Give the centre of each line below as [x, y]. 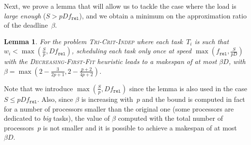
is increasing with [107, 99]
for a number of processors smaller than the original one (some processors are [119, 108]
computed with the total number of [170, 118]
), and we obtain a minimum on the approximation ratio [163, 15]
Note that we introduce [39, 88]
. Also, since [55, 99]
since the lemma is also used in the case [188, 88]
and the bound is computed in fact [194, 99]
